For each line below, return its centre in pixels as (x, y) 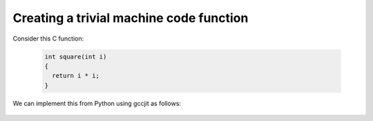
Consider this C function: (48, 38)
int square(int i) (76, 56)
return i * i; (76, 76)
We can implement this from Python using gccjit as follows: (97, 103)
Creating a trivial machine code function (131, 18)
